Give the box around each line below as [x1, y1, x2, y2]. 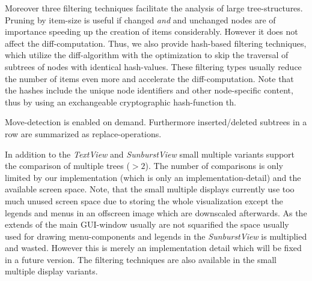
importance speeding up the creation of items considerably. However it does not [5, 25, 298, 38]
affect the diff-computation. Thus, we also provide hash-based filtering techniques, [5, 37, 307, 49]
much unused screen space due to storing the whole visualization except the [5, 194, 283, 207]
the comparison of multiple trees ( [5, 159, 130, 172]
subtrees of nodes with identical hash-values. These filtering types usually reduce [5, 60, 302, 72]
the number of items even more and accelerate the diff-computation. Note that [5, 72, 294, 84]
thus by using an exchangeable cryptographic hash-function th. [5, 95, 236, 108]
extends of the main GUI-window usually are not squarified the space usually [5, 218, 289, 231]
